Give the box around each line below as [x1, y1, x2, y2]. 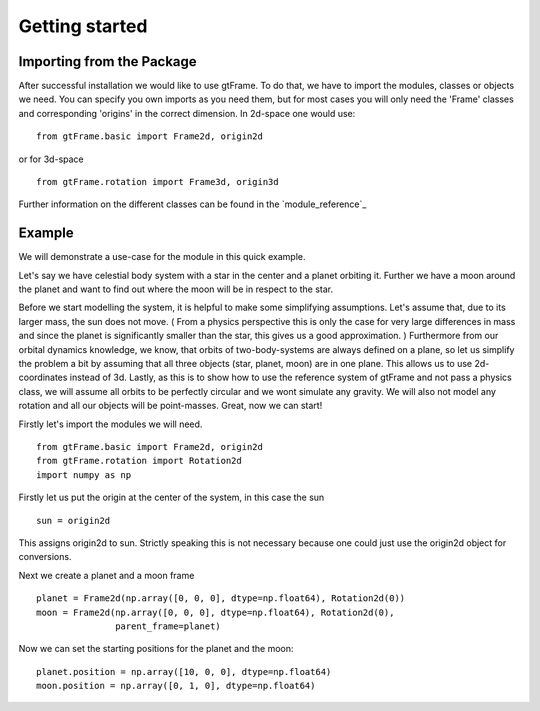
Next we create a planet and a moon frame [18, 569, 195, 581]
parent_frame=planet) [115, 620, 222, 632]
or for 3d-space [18, 153, 84, 165]
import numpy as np [36, 469, 132, 480]
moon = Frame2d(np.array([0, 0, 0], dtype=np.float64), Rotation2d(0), [36, 606, 395, 618]
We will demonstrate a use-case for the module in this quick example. [18, 251, 306, 263]
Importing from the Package [18, 53, 197, 70]
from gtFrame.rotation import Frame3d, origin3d [36, 176, 279, 188]
